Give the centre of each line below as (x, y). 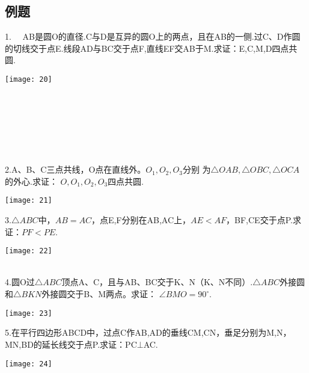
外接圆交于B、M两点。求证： (99, 294)
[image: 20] (29, 79)
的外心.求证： (31, 181)
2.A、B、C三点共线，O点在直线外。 (75, 169)
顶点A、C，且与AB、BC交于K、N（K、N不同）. (157, 282)
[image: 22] (29, 251)
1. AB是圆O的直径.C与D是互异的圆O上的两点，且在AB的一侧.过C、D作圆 (153, 36)
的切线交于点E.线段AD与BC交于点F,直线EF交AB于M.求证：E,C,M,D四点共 (151, 48)
